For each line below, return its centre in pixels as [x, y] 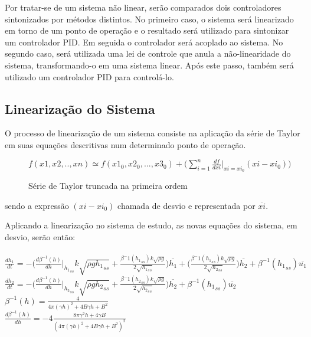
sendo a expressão [37, 205]
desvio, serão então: [40, 237]
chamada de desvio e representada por [186, 205]
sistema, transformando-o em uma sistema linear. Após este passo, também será [149, 65]
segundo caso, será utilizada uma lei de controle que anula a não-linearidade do [148, 53]
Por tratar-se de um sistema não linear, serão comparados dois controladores [143, 7]
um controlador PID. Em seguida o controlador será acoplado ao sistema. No [144, 42]
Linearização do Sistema [80, 108]
